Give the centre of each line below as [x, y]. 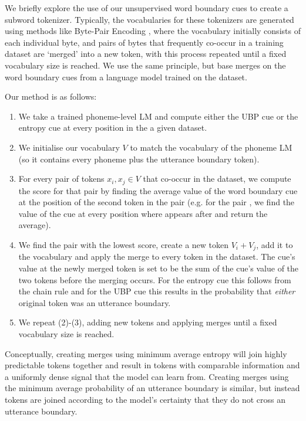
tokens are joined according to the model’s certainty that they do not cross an [145, 399]
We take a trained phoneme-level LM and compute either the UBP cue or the [158, 116]
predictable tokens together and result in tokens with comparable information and [152, 365]
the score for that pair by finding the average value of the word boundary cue [158, 190]
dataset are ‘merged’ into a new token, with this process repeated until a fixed [146, 54]
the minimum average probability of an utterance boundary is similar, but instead [152, 388]
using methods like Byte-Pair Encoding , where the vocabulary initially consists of [153, 31]
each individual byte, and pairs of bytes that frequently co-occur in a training [144, 42]
